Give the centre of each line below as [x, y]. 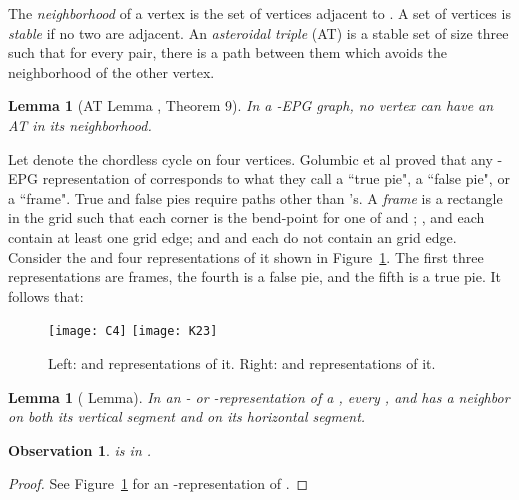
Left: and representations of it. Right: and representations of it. [242, 362]
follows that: [46, 295]
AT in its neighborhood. [80, 124]
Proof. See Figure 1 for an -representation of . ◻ [158, 483]
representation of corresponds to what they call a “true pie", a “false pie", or [276, 178]
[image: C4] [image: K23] [133, 331]
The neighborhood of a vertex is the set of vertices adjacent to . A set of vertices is [259, 13]
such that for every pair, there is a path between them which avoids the [228, 52]
